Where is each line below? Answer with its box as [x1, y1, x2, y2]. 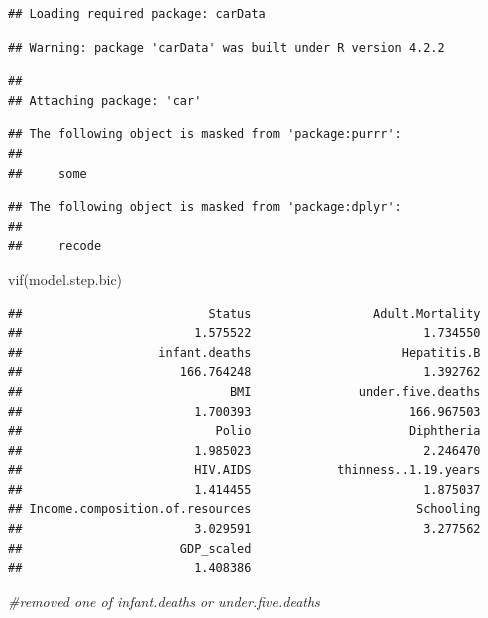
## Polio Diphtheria [8, 424, 481, 439]
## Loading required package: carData [8, 7, 266, 21]
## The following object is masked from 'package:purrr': [8, 127, 402, 142]
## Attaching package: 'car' [8, 93, 202, 108]
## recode [8, 239, 102, 254]
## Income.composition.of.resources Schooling [8, 502, 481, 517]
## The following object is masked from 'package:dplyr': [8, 200, 402, 215]
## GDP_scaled [8, 541, 252, 556]
